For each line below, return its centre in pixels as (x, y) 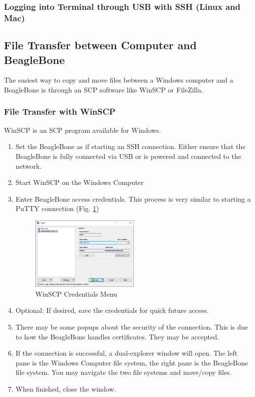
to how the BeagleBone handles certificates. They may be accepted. (117, 336)
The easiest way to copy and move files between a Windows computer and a (119, 80)
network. (29, 166)
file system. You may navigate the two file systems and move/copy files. (124, 372)
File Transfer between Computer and (100, 45)
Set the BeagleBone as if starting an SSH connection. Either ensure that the (130, 146)
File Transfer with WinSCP (60, 111)
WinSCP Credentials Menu (76, 293)
